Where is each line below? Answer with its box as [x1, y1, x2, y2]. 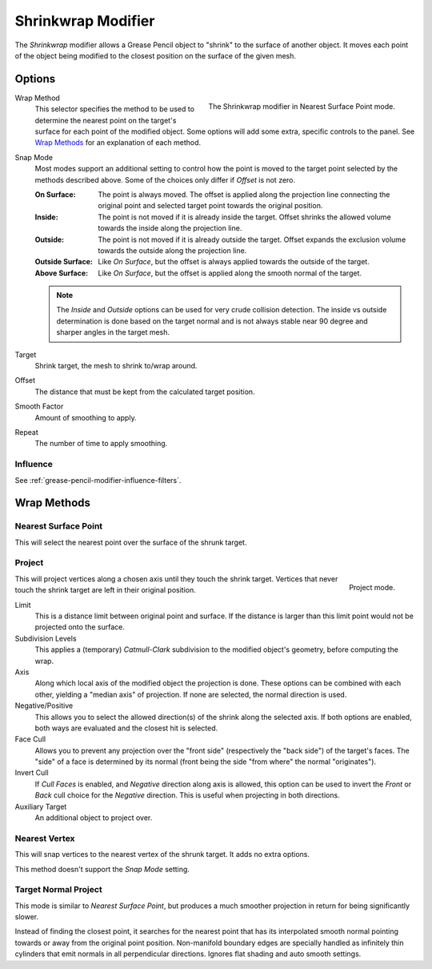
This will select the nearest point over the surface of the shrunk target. [14, 537, 247, 547]
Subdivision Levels [14, 633, 77, 643]
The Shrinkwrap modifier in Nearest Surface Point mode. [208, 101, 395, 111]
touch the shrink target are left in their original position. [14, 585, 196, 595]
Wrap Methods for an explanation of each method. [34, 138, 202, 147]
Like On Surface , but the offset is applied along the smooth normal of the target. [98, 268, 362, 278]
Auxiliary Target [14, 802, 67, 811]
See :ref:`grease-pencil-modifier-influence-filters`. [14, 475, 182, 484]
